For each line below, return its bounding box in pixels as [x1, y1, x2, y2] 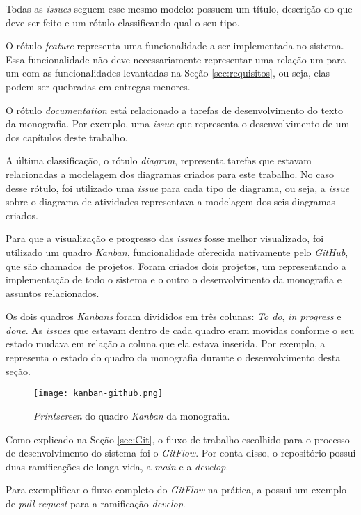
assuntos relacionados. [6, 285, 99, 300]
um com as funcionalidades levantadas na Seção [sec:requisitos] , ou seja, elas [6, 65, 330, 80]
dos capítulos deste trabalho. [6, 129, 128, 144]
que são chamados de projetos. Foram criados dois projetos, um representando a [6, 258, 346, 273]
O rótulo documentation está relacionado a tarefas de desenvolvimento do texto [6, 102, 343, 117]
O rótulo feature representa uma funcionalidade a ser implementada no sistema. [6, 38, 344, 53]
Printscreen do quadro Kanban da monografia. [33, 408, 230, 422]
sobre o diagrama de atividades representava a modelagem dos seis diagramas [6, 194, 335, 209]
